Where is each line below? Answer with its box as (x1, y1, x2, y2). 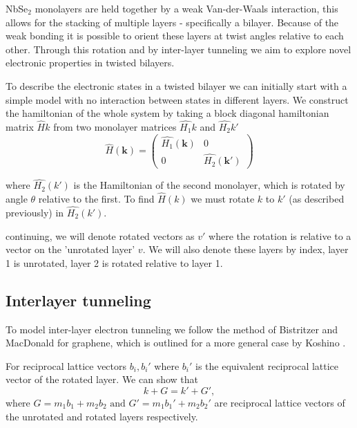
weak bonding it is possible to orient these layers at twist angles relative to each (6, 28, 344, 43)
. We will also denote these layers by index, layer (142, 242, 349, 257)
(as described (289, 192, 345, 206)
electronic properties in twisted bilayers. (6, 55, 175, 70)
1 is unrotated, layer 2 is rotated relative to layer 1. (6, 255, 223, 270)
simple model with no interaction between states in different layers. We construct (6, 92, 349, 106)
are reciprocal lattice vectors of (214, 395, 345, 409)
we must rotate (191, 192, 255, 206)
